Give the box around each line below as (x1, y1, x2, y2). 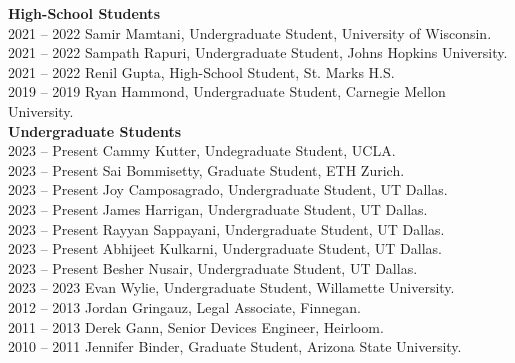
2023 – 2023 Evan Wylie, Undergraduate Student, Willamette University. (8, 277, 455, 298)
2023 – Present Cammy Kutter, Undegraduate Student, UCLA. (8, 140, 396, 161)
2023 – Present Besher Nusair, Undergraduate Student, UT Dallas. (8, 257, 418, 278)
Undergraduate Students (8, 120, 182, 141)
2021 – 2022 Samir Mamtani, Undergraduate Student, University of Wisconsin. (8, 22, 492, 43)
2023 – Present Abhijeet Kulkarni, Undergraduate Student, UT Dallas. (8, 238, 442, 259)
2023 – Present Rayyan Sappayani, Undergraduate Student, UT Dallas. (8, 218, 445, 239)
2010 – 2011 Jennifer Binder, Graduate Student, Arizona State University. (8, 336, 462, 357)
